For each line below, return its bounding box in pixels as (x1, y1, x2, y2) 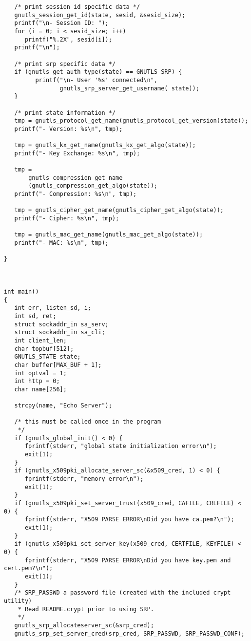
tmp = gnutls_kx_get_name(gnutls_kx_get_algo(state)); (14, 142, 196, 149)
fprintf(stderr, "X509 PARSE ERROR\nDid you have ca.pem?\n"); (24, 516, 234, 523)
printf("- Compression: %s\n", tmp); (14, 191, 137, 198)
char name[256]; (14, 385, 67, 393)
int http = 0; (14, 378, 60, 385)
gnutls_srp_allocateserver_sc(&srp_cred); (14, 621, 154, 629)
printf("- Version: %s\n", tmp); (14, 125, 123, 132)
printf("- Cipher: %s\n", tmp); (14, 215, 119, 222)
